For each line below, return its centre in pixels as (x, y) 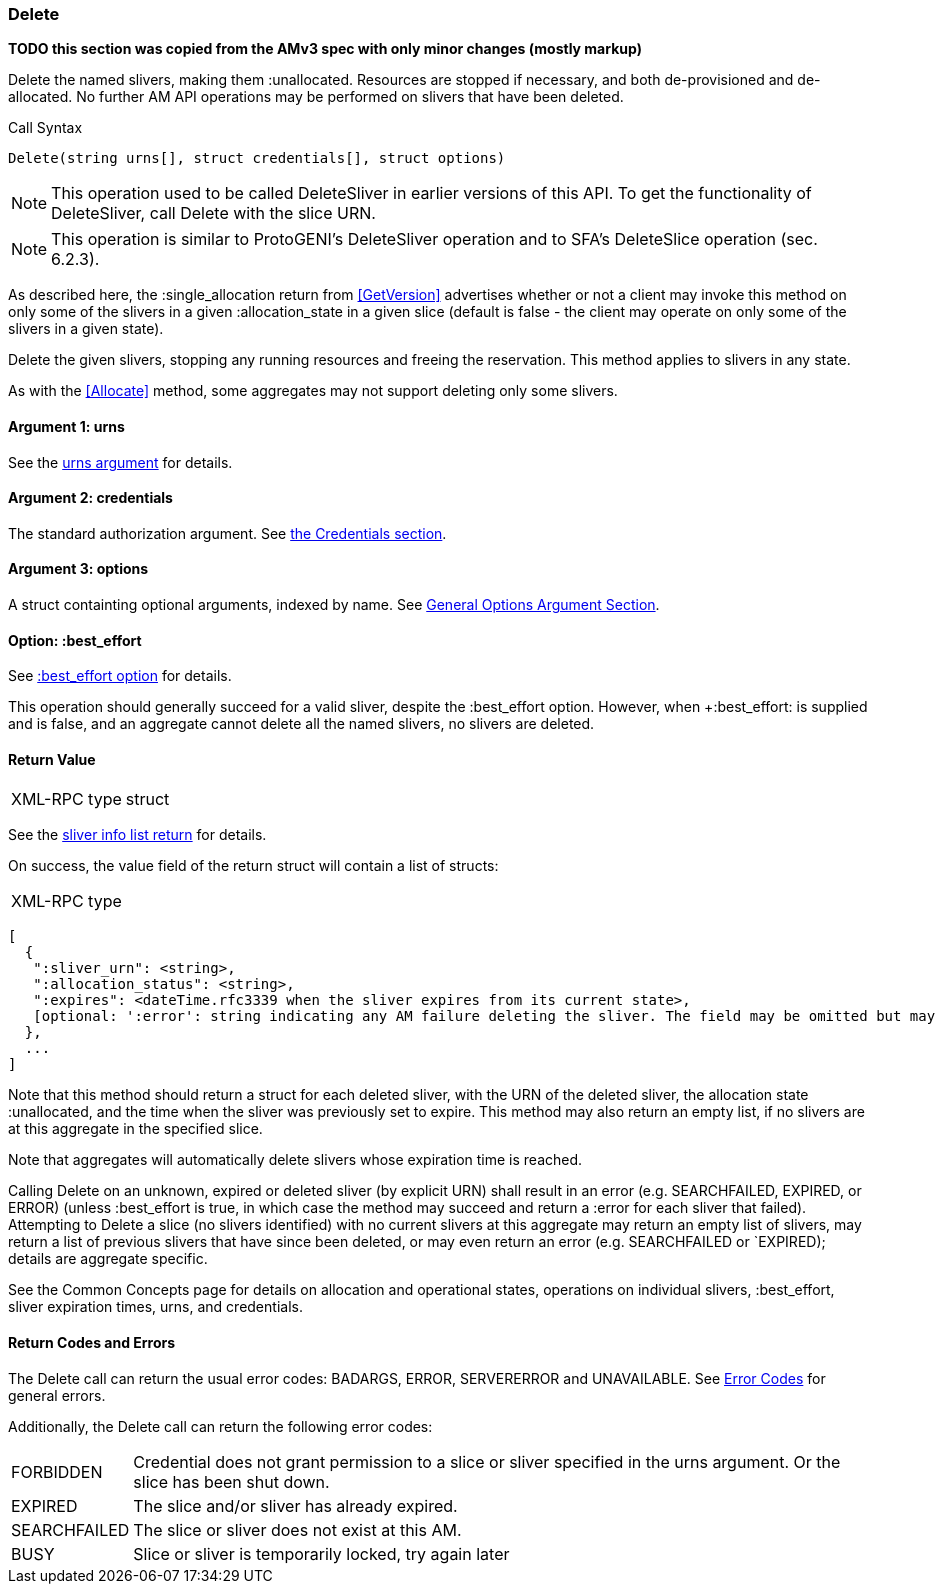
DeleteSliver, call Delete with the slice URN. (213, 213)
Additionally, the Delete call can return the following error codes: (220, 1426)
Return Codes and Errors (92, 1343)
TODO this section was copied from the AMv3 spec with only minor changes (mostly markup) (325, 49)
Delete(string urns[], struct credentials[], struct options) (257, 158)
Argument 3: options (78, 569)
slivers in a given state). (86, 329)
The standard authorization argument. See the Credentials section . (227, 533)
